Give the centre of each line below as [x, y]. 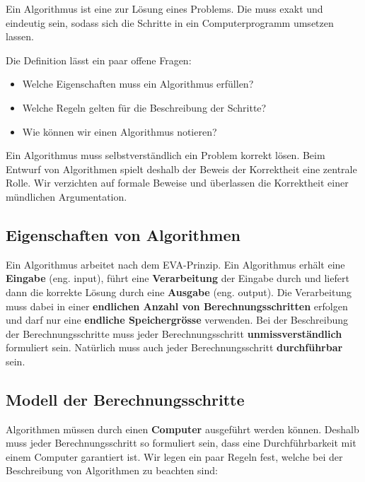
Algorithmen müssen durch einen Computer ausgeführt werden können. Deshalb [182, 429]
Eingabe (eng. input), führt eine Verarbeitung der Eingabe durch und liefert [178, 278]
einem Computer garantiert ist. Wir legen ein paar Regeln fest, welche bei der [174, 456]
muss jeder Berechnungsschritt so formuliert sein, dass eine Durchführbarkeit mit [181, 443]
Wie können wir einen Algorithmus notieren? [120, 131]
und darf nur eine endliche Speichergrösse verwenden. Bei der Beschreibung [177, 320]
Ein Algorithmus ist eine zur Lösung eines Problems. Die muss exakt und [164, 8]
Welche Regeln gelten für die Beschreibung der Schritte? [144, 107]
